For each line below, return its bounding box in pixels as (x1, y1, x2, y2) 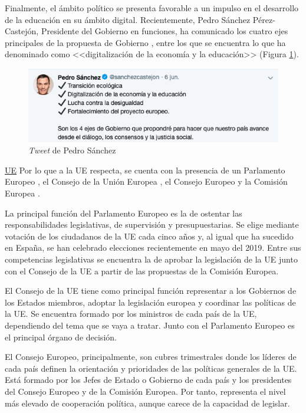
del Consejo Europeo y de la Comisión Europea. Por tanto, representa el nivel (5, 385, 286, 397)
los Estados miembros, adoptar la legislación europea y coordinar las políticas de (5, 296, 296, 308)
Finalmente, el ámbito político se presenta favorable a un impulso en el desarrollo (5, 2, 299, 14)
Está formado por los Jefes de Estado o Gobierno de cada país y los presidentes (5, 373, 292, 386)
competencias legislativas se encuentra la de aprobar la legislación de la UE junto (5, 253, 298, 265)
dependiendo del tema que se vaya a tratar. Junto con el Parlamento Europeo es (5, 319, 295, 331)
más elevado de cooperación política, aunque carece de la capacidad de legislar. (5, 396, 290, 409)
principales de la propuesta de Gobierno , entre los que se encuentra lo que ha (5, 36, 286, 48)
